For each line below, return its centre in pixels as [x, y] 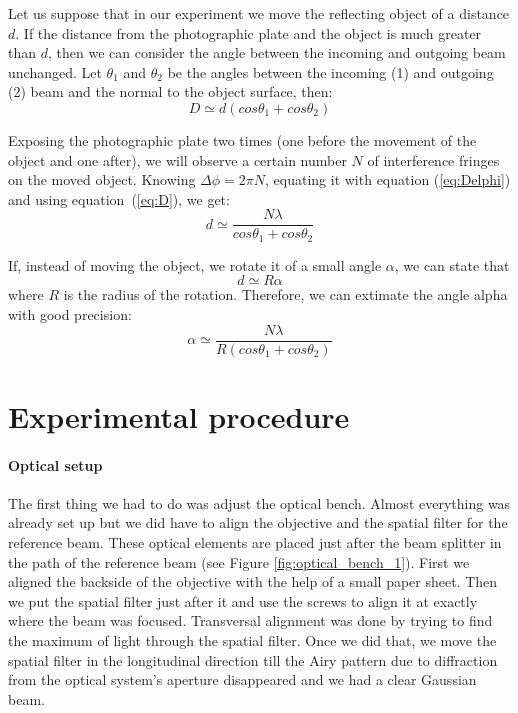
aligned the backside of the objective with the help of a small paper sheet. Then [253, 581]
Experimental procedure [179, 415]
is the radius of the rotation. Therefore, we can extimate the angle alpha [285, 294]
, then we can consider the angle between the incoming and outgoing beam [276, 52]
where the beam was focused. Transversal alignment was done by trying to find [250, 620]
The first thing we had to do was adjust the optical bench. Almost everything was [259, 502]
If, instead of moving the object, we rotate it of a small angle [195, 264]
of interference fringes [433, 159]
